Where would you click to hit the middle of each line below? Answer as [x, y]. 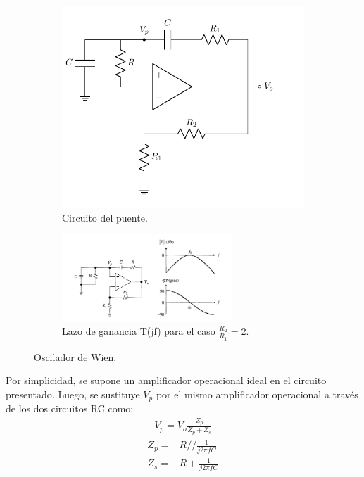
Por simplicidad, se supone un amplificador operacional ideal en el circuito [166, 380]
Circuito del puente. [105, 217]
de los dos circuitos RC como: [70, 408]
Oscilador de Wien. [75, 356]
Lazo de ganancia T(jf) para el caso [139, 331]
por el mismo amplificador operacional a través [257, 394]
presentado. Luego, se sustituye [73, 394]
